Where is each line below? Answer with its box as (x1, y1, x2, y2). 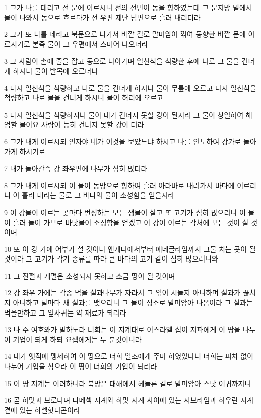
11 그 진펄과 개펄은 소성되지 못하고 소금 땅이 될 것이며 (4, 270, 175, 281)
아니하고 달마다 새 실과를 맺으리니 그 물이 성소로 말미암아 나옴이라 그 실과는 (13, 297, 253, 308)
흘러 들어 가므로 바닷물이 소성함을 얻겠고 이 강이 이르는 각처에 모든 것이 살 (13, 217, 249, 227)
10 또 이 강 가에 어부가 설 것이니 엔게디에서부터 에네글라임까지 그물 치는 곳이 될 (4, 243, 256, 254)
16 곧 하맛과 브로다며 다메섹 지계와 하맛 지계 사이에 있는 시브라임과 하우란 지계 (4, 395, 253, 405)
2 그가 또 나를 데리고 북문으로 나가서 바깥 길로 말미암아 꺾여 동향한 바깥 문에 (4, 29, 246, 39)
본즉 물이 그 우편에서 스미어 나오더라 (32, 38, 148, 49)
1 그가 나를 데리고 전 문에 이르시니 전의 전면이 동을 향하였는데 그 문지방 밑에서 (4, 2, 252, 12)
